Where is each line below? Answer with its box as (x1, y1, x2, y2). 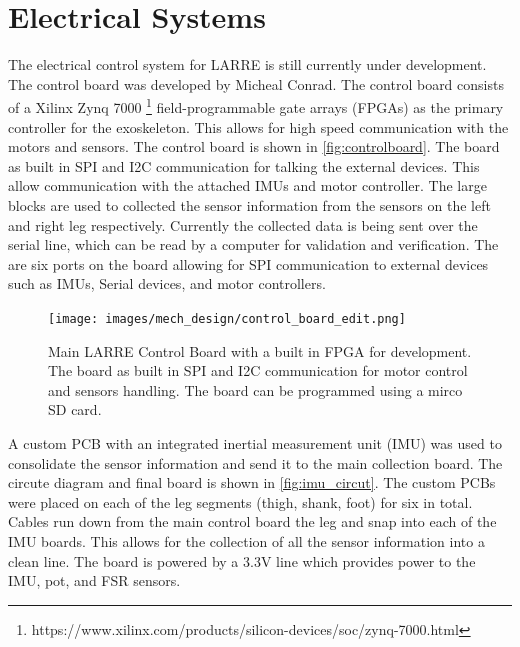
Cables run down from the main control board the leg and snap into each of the (8, 511, 497, 532)
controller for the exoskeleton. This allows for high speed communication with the (8, 116, 509, 137)
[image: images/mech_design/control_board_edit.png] (48, 311, 406, 326)
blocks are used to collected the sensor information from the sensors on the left (8, 194, 491, 215)
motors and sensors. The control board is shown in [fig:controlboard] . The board (8, 136, 500, 157)
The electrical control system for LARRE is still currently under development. (8, 54, 487, 75)
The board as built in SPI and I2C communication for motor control (48, 360, 468, 381)
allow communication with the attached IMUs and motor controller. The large (8, 175, 487, 196)
